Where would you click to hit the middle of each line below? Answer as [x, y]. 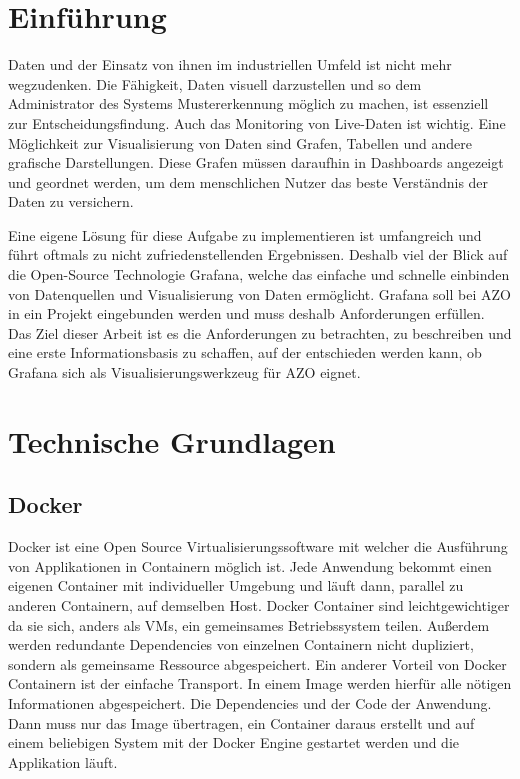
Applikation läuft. [63, 761]
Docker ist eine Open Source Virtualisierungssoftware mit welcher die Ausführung [258, 546]
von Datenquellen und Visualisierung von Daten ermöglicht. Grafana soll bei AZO [259, 293]
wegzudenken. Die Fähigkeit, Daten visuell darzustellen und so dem [215, 83]
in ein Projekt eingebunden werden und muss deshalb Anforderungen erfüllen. [246, 313]
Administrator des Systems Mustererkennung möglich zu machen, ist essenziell [248, 103]
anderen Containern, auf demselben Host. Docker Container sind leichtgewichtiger [259, 604]
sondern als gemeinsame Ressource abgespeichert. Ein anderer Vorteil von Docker [257, 663]
